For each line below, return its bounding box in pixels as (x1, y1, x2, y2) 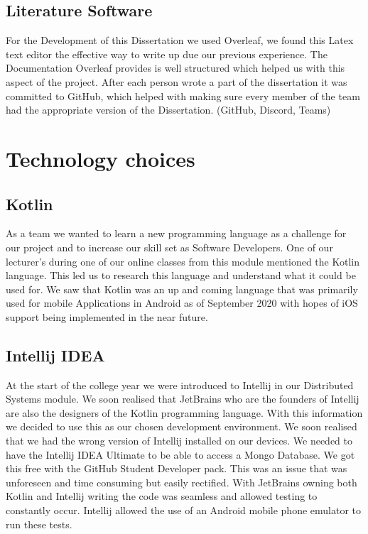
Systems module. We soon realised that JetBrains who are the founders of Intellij (6, 391, 359, 406)
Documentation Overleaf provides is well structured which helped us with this (6, 60, 345, 75)
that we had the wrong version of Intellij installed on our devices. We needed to (6, 433, 353, 448)
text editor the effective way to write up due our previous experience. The (6, 46, 328, 61)
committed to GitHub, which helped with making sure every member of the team (6, 88, 360, 103)
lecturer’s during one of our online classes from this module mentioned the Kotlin (6, 254, 359, 268)
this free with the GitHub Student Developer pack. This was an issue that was (6, 461, 347, 476)
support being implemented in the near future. (6, 309, 208, 324)
